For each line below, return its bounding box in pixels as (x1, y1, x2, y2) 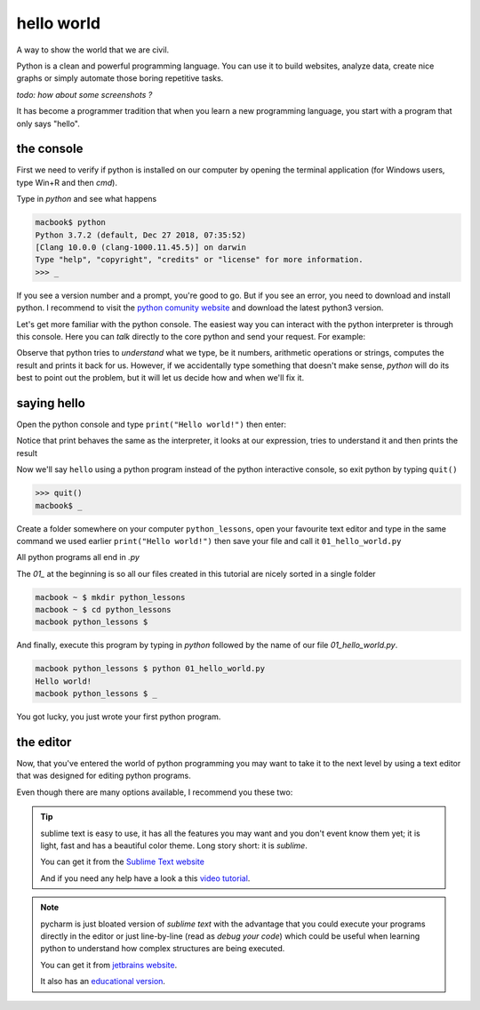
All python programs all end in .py (16, 552, 140, 563)
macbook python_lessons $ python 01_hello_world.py (35, 663, 266, 674)
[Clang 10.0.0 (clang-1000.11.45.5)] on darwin (35, 242, 246, 252)
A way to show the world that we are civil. (16, 44, 170, 55)
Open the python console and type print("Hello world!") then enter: (16, 419, 286, 429)
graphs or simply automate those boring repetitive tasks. (16, 73, 224, 84)
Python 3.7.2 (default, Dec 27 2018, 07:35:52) (35, 229, 246, 240)
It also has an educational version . (40, 976, 166, 987)
